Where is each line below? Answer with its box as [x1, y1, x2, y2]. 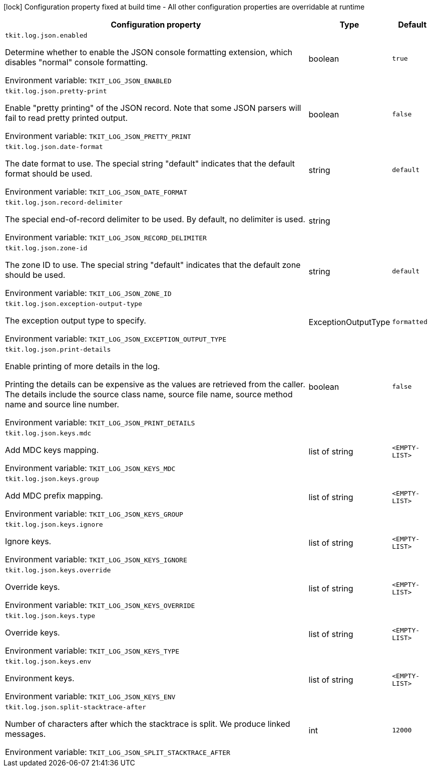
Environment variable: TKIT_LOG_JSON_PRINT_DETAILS [5, 417, 195, 427]
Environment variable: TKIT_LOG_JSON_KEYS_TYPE [5, 646, 180, 656]
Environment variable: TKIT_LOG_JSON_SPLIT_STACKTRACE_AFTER [5, 747, 230, 757]
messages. [5, 729, 46, 739]
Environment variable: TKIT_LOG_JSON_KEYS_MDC [5, 463, 176, 473]
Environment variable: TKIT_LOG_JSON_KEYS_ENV [5, 691, 176, 701]
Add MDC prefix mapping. [5, 491, 103, 501]
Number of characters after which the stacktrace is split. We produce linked [5, 719, 290, 729]
